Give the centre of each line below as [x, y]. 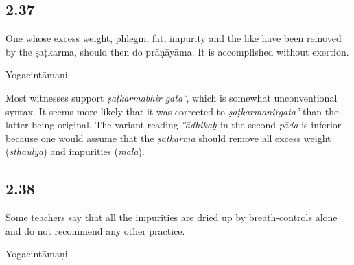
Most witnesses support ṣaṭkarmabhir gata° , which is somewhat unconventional [172, 97]
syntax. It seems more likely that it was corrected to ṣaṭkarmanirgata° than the [172, 111]
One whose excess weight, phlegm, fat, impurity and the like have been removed [174, 38]
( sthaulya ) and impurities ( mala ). [75, 151]
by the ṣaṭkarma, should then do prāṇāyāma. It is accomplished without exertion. [177, 51]
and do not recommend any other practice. [95, 230]
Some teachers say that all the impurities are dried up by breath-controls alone [172, 217]
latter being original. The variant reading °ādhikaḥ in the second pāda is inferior [174, 125]
